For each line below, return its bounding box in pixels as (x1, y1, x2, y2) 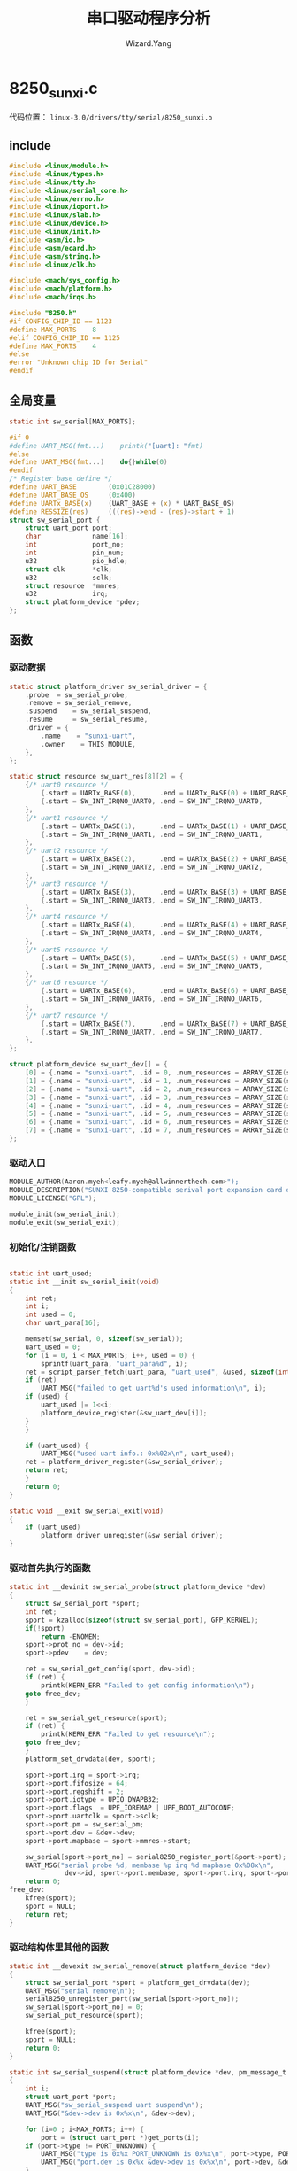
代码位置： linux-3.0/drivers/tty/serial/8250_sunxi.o (9, 112, 213, 122)
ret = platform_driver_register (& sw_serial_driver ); (25, 1458, 224, 1467)
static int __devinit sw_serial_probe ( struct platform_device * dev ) (9, 1583, 267, 1592)
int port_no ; (25, 540, 125, 549)
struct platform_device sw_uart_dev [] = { (9, 1060, 168, 1069)
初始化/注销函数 (9, 1241, 77, 1253)
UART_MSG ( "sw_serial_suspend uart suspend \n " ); (25, 2101, 203, 2110)
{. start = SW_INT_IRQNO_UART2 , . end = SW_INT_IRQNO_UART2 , (41, 863, 263, 872)
